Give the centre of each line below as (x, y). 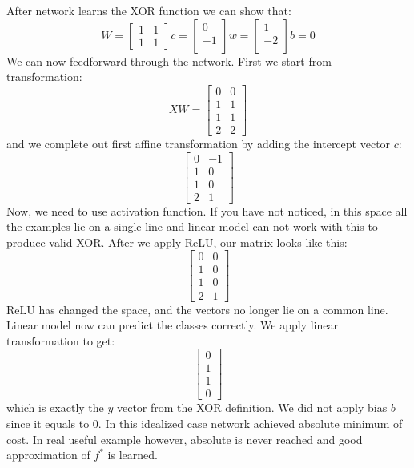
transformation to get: (61, 340)
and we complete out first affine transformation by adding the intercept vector (199, 143)
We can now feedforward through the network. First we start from (169, 61)
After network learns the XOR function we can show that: (149, 10)
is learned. (133, 455)
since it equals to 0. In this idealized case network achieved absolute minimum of (205, 424)
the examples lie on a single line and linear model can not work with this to (192, 226)
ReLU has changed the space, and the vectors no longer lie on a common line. (197, 309)
